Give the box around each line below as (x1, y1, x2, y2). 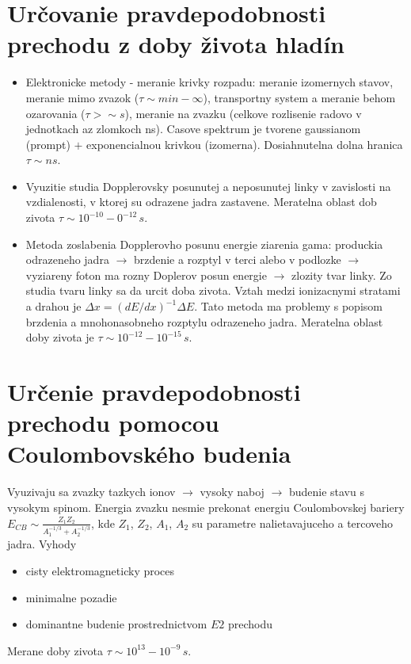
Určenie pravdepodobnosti (7, 376, 301, 407)
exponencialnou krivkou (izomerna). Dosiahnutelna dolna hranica (86, 135, 403, 152)
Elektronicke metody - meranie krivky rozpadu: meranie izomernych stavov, (25, 74, 394, 90)
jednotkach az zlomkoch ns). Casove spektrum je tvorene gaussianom (25, 120, 361, 137)
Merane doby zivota (7, 642, 103, 658)
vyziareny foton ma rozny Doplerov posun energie (25, 266, 267, 283)
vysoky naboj (200, 483, 264, 500)
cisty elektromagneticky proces (25, 562, 175, 578)
